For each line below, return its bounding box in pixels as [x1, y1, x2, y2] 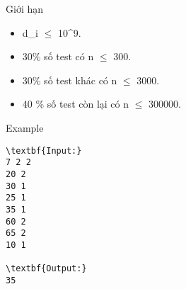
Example [6, 120, 44, 135]
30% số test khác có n [22, 72, 117, 87]
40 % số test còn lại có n [22, 96, 129, 111]
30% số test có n [22, 49, 94, 64]
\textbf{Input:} [6, 145, 82, 156]
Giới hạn [6, 1, 44, 16]
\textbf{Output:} [6, 263, 87, 274]
